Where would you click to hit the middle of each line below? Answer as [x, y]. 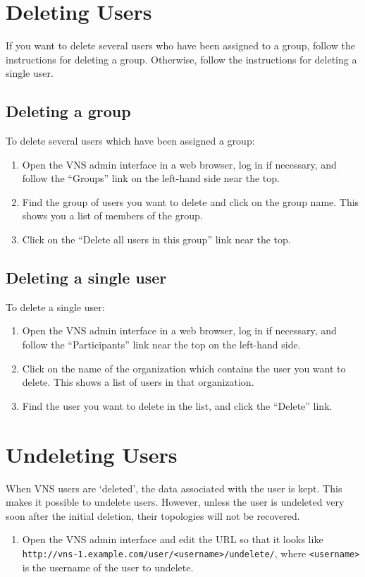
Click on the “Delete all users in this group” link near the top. [156, 239]
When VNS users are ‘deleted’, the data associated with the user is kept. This [174, 488]
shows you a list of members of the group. [112, 215]
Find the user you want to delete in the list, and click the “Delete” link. [177, 405]
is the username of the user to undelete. [108, 567]
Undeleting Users [92, 454]
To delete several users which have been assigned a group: [130, 141]
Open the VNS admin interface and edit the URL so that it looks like [173, 539]
